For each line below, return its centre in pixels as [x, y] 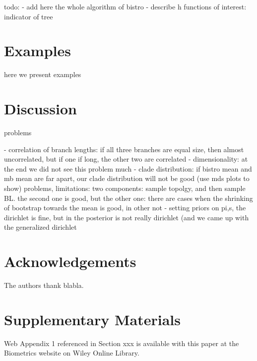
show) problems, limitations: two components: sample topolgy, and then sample [125, 188]
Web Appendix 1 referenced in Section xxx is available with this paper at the [122, 343]
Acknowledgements [70, 261]
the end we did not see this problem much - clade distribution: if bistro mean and [128, 168]
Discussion [40, 109]
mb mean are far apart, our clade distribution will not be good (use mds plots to [127, 178]
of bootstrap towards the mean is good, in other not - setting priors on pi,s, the [125, 208]
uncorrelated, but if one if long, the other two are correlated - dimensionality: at [126, 159]
